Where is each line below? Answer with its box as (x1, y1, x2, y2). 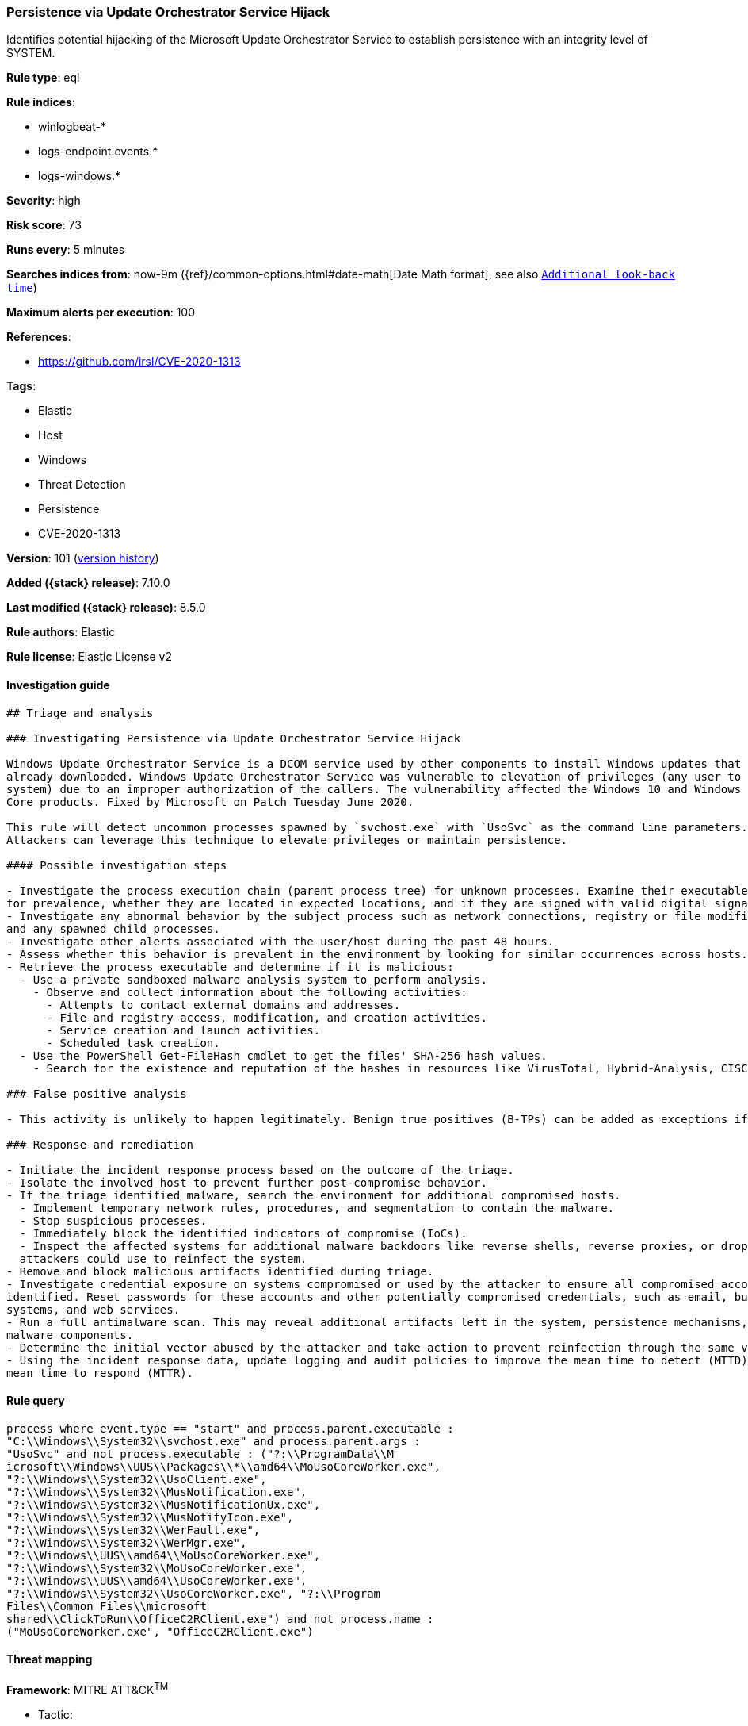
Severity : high (6, 194, 81, 208)
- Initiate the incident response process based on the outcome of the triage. (6, 1163, 514, 1176)
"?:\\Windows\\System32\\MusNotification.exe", (6, 1485, 307, 1498)
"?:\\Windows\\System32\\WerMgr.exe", (6, 1536, 247, 1549)
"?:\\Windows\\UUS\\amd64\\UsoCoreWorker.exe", (6, 1574, 307, 1587)
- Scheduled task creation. (46, 1036, 220, 1049)
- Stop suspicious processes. (19, 1214, 207, 1227)
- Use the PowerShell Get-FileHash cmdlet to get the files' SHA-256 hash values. (19, 1049, 548, 1062)
